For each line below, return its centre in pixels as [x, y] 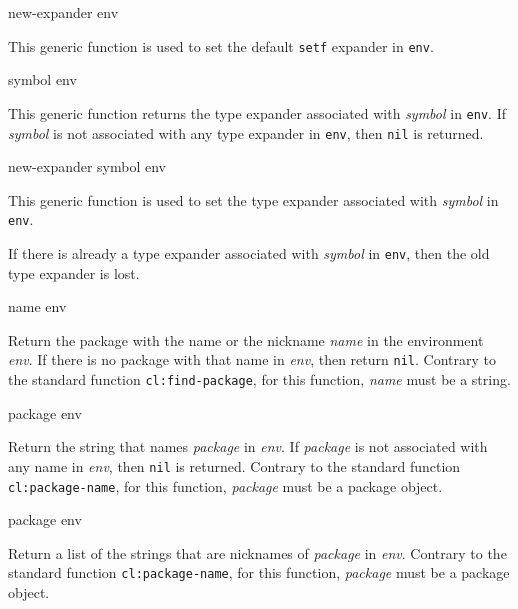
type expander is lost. [74, 272]
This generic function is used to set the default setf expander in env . [221, 45]
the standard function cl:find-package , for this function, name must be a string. [259, 379]
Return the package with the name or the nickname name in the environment [246, 339]
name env [37, 306]
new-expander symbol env [87, 166]
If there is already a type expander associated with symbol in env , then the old [249, 253]
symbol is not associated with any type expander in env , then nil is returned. [246, 132]
